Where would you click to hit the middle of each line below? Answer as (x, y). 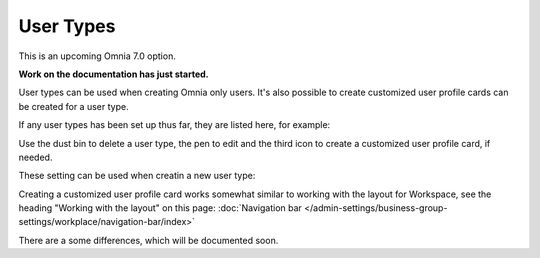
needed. (35, 157)
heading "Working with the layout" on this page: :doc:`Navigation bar (160, 208)
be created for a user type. (73, 106)
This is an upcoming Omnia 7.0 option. (97, 56)
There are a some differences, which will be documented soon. (148, 240)
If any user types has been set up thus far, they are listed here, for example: (174, 125)
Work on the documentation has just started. (113, 74)
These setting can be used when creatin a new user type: (137, 176)
